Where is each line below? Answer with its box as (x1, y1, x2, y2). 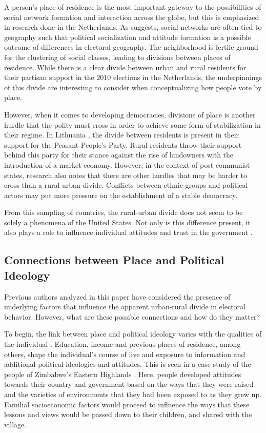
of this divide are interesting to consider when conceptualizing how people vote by (4, 82, 262, 92)
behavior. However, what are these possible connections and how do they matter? (4, 311, 260, 322)
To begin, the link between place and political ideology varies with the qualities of (4, 328, 262, 339)
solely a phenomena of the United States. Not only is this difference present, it (4, 216, 251, 227)
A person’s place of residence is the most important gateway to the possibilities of (4, 2, 261, 12)
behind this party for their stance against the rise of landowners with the (4, 149, 234, 160)
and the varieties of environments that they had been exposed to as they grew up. (4, 389, 262, 399)
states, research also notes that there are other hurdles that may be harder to (4, 169, 248, 180)
